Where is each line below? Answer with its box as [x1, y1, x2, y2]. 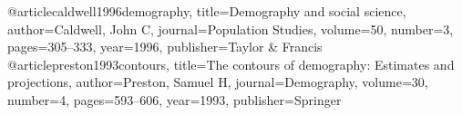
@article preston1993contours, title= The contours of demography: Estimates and [7, 54, 455, 73]
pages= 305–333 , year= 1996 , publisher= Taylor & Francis [7, 37, 323, 56]
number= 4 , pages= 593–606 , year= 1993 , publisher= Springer [7, 90, 342, 109]
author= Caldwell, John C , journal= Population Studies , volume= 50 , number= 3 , [7, 19, 454, 38]
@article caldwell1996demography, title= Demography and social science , [7, 2, 406, 20]
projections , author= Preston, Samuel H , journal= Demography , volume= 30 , [7, 72, 428, 91]
